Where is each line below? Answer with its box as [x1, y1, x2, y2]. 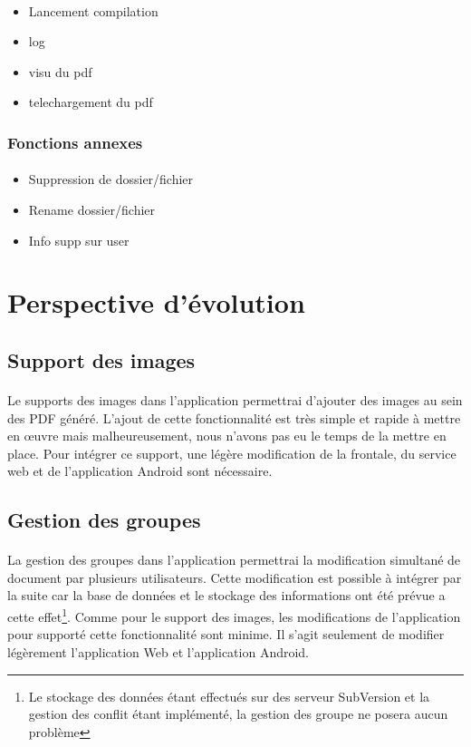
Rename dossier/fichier [28, 200, 156, 218]
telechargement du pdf [28, 92, 153, 112]
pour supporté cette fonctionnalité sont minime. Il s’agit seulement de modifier [7, 625, 445, 644]
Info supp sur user [28, 230, 130, 249]
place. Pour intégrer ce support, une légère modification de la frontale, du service [7, 443, 457, 462]
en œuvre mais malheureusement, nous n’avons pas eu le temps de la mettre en [7, 426, 447, 445]
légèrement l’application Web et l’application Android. [7, 642, 310, 661]
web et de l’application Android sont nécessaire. [7, 461, 273, 480]
